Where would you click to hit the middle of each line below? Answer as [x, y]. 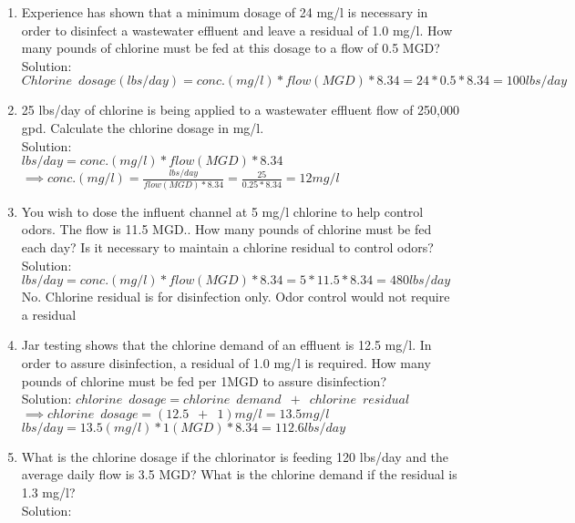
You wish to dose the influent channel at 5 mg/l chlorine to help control [222, 211]
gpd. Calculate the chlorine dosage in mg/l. [143, 127]
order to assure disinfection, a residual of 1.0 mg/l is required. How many [226, 363]
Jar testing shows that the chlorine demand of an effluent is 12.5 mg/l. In [226, 345]
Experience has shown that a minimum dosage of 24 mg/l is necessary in [225, 12]
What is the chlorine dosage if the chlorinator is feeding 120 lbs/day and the [235, 456]
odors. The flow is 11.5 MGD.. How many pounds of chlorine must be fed [226, 229]
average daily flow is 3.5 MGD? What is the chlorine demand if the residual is [239, 474]
